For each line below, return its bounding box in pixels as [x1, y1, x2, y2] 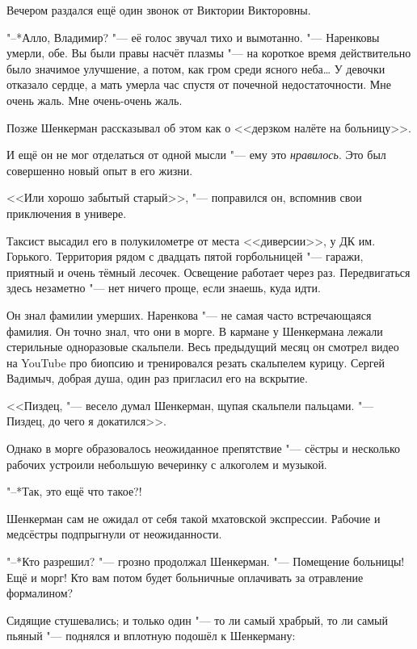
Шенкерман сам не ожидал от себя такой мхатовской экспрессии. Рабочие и [6, 509, 381, 526]
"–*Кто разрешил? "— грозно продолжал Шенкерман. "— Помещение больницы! [6, 553, 405, 570]
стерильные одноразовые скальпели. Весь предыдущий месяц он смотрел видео [6, 338, 399, 355]
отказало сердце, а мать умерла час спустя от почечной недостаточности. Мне [6, 76, 392, 93]
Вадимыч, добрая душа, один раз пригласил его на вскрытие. [6, 370, 308, 387]
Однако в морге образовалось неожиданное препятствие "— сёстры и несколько [6, 440, 401, 457]
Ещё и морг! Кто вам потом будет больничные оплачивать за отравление [6, 568, 364, 585]
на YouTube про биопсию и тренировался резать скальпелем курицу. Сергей [6, 354, 385, 371]
